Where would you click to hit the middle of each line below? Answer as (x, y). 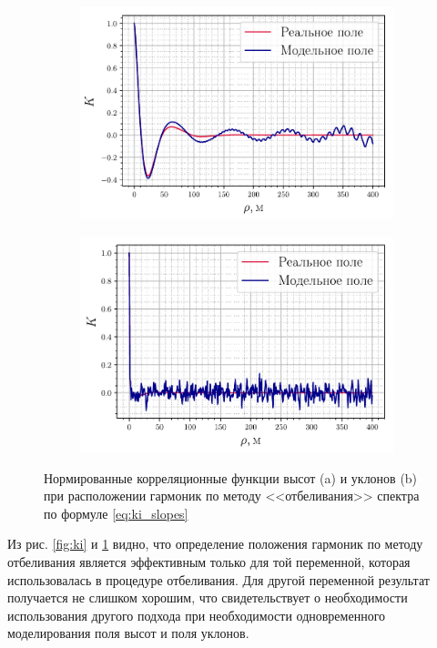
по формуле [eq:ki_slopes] (116, 513)
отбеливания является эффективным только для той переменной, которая (209, 561)
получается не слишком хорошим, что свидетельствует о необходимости (208, 597)
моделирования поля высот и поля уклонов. (128, 633)
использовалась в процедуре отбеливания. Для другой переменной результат (218, 579)
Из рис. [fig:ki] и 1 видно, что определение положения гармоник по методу (215, 544)
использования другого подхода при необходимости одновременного (197, 615)
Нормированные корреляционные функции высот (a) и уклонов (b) (231, 477)
